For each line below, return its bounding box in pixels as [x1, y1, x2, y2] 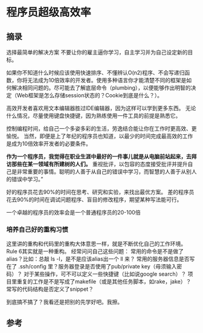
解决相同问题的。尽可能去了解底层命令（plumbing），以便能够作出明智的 [11, 84, 192, 91]
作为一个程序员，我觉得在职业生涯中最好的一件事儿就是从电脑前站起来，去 [6, 153, 192, 160]
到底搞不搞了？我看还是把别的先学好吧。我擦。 [6, 299, 123, 306]
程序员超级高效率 [6, 5, 92, 19]
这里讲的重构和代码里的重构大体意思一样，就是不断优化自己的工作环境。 [6, 240, 186, 248]
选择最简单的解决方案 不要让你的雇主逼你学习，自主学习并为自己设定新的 [6, 49, 188, 56]
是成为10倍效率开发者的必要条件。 [6, 140, 92, 147]
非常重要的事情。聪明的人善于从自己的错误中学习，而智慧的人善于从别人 [16, 168, 197, 175]
